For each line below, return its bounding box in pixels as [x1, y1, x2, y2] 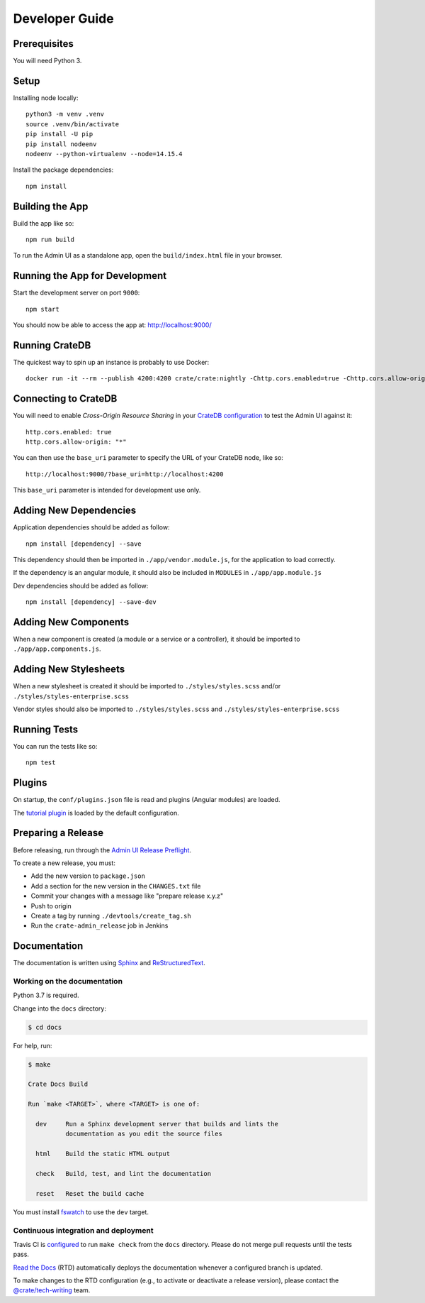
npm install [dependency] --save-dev [25, 598, 157, 606]
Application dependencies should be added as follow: [13, 523, 170, 532]
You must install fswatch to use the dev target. [13, 1207, 149, 1216]
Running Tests [13, 723, 78, 735]
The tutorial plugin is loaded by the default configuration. [13, 808, 180, 817]
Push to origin [30, 901, 72, 910]
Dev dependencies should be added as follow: [13, 581, 149, 590]
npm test [25, 759, 56, 766]
